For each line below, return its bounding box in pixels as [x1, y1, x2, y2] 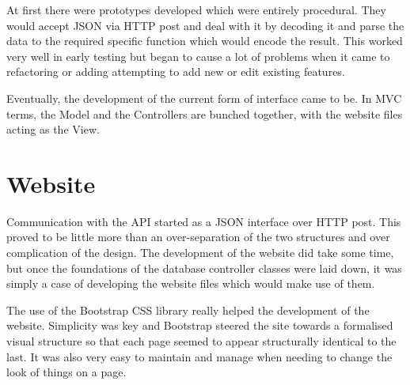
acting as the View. [6, 121, 100, 138]
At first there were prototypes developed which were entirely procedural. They [6, 2, 386, 17]
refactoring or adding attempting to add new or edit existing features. [6, 63, 345, 80]
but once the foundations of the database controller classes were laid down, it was [6, 259, 402, 276]
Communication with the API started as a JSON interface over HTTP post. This [6, 213, 401, 229]
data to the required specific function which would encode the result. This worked [6, 32, 403, 49]
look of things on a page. [6, 364, 127, 380]
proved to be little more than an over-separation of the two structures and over [6, 228, 390, 245]
